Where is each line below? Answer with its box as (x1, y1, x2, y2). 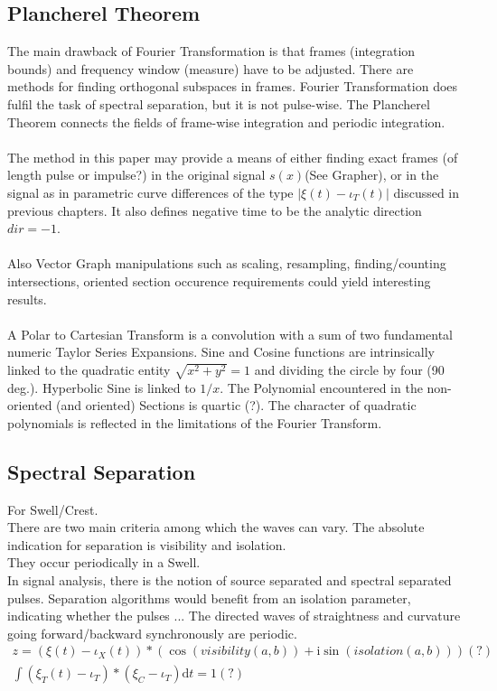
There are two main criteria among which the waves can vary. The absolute (7, 518, 425, 537)
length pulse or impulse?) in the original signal (7, 165, 266, 184)
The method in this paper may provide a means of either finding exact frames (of (7, 147, 458, 166)
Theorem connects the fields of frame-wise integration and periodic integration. (7, 112, 445, 131)
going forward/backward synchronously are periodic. (7, 623, 297, 642)
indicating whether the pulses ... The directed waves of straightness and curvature (7, 606, 461, 625)
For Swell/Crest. (7, 500, 98, 518)
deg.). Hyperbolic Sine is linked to (7, 378, 196, 397)
